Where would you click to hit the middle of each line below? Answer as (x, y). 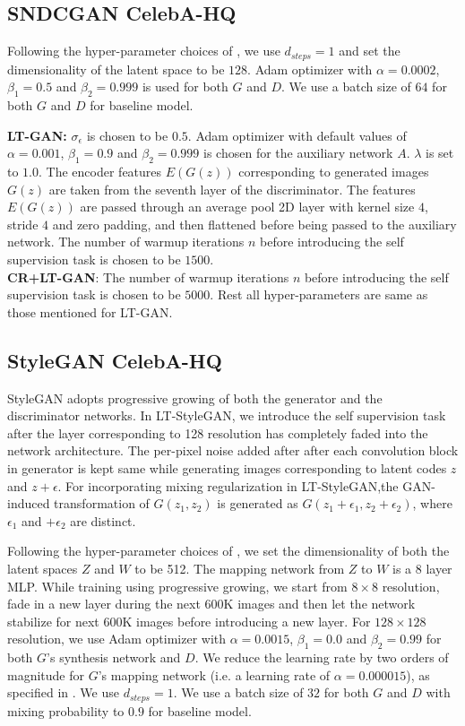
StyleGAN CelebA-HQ (115, 360)
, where (432, 503)
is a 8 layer (422, 568)
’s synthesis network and (114, 657)
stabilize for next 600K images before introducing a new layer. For (189, 621)
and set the (370, 51)
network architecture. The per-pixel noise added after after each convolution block (233, 450)
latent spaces (43, 568)
